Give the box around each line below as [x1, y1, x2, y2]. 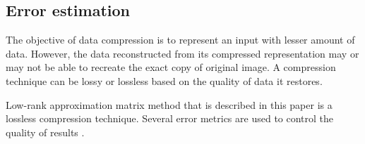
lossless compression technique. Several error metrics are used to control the [6, 111, 334, 126]
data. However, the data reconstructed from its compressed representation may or [6, 46, 359, 60]
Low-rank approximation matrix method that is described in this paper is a [6, 97, 333, 112]
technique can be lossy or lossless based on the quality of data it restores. [6, 73, 323, 88]
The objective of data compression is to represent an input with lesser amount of [6, 32, 355, 47]
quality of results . [6, 124, 85, 139]
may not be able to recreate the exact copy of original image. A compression [6, 60, 336, 74]
